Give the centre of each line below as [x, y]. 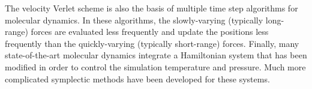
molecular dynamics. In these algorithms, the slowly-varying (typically [134, 20]
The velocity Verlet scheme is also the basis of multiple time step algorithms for [151, 8]
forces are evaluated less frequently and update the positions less [150, 32]
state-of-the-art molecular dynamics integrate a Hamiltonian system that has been [156, 55]
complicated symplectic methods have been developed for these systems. [137, 78]
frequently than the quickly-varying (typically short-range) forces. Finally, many [152, 43]
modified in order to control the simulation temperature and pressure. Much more [155, 66]
